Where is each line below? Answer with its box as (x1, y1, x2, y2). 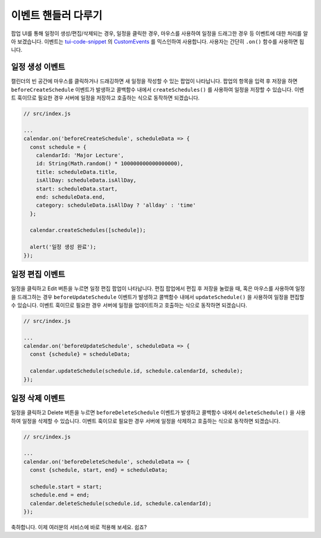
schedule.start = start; (30, 483, 102, 490)
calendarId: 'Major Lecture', (36, 152, 124, 158)
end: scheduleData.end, (36, 194, 105, 200)
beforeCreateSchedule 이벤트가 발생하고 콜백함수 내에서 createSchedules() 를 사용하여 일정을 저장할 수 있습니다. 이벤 (11, 86, 304, 93)
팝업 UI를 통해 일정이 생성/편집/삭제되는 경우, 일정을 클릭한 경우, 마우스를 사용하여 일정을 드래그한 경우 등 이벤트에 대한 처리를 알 (11, 30, 309, 37)
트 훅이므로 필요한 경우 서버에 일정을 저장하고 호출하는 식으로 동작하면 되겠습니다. (11, 94, 200, 101)
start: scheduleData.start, (36, 185, 118, 192)
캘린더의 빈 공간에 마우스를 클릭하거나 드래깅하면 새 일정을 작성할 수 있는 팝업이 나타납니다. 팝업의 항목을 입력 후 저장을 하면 (11, 77, 298, 85)
